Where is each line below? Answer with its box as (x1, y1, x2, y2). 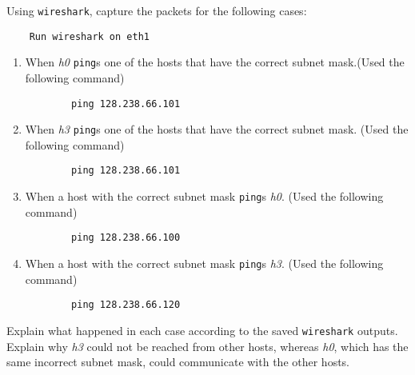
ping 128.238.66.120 (71, 299, 181, 311)
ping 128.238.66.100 (71, 232, 181, 244)
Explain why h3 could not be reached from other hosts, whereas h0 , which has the (6, 337, 409, 354)
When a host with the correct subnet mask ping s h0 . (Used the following (25, 188, 384, 205)
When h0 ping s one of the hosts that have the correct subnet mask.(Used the (25, 54, 405, 70)
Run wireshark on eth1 (29, 30, 150, 42)
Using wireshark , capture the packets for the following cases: (6, 2, 307, 18)
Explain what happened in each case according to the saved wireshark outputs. (6, 321, 398, 338)
